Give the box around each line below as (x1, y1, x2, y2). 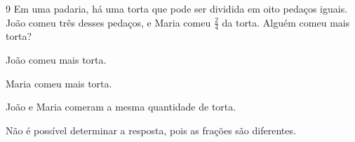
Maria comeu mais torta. (6, 76, 112, 90)
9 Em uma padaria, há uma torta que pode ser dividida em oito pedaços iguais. (6, 1, 348, 15)
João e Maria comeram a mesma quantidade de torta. (6, 99, 236, 114)
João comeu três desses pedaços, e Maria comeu (6, 15, 211, 29)
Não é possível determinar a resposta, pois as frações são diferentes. (6, 122, 296, 137)
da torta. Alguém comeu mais (222, 15, 350, 29)
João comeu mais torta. (6, 52, 107, 67)
